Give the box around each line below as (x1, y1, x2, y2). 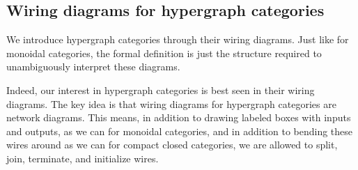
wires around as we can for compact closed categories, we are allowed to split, (6, 137, 338, 152)
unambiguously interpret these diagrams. (6, 59, 180, 74)
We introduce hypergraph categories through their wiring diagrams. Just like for (6, 32, 349, 47)
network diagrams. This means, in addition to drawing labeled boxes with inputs (6, 110, 351, 125)
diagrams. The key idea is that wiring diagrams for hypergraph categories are (6, 96, 336, 111)
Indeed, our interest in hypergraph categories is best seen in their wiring (6, 82, 315, 97)
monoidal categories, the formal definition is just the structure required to (6, 45, 322, 60)
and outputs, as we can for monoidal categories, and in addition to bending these (6, 123, 353, 138)
